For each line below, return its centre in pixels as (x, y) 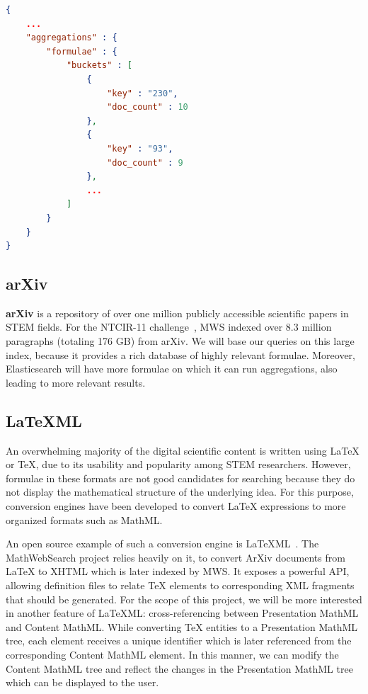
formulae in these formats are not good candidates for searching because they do (180, 478)
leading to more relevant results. (76, 382)
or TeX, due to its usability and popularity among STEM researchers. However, (178, 464)
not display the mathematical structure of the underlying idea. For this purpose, (180, 492)
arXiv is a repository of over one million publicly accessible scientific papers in (177, 313)
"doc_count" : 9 (145, 163)
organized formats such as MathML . (84, 519)
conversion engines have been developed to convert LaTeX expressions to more (176, 506)
